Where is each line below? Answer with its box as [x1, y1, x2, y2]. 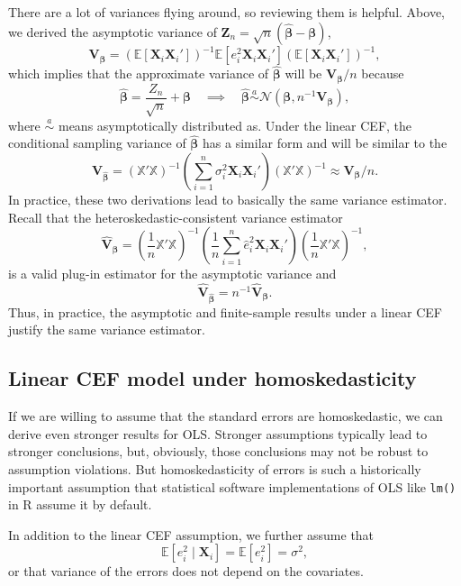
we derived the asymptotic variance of [8, 22, 217, 41]
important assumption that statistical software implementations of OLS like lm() [8, 477, 456, 496]
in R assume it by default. [8, 495, 152, 514]
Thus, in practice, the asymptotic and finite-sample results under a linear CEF [8, 302, 442, 321]
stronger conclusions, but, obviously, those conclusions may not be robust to [8, 442, 429, 461]
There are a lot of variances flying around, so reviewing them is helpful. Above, [8, 3, 445, 21]
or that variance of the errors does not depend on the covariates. [8, 562, 364, 581]
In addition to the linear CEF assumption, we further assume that [8, 525, 375, 544]
